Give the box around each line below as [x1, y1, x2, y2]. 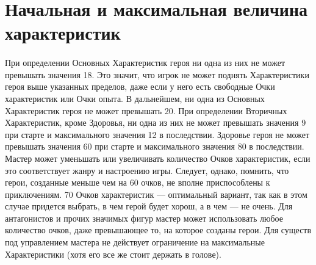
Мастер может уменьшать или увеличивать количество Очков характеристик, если [5, 151, 311, 164]
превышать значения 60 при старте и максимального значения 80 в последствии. [5, 140, 304, 153]
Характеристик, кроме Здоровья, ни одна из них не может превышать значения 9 [5, 116, 306, 129]
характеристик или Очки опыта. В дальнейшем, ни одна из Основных [5, 92, 265, 104]
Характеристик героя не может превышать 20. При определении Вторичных [5, 104, 287, 117]
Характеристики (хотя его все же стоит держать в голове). [5, 247, 221, 260]
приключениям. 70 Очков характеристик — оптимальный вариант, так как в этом [5, 187, 307, 200]
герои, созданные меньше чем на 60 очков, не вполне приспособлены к [5, 176, 270, 189]
